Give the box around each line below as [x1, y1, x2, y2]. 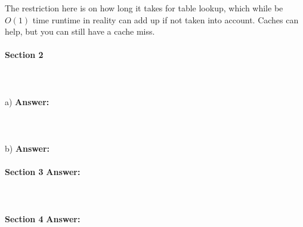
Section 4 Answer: [5, 212, 81, 225]
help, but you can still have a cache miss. [5, 25, 155, 38]
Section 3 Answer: [5, 165, 81, 178]
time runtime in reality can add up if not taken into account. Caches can [32, 13, 299, 26]
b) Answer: [5, 142, 50, 155]
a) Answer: [5, 95, 50, 108]
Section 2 [5, 48, 44, 61]
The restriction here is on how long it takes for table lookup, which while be [5, 2, 283, 14]
